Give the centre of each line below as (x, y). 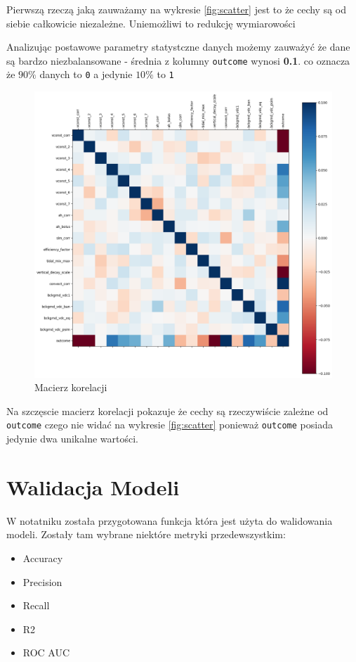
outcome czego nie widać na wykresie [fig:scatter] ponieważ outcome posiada (170, 425)
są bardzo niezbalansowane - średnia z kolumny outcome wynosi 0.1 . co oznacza (178, 60)
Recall (36, 605)
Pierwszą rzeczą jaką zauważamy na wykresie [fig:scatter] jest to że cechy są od (177, 9)
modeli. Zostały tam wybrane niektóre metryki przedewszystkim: (146, 534)
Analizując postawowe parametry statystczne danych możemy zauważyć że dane (178, 47)
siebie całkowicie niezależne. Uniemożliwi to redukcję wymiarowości (151, 23)
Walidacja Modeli (93, 486)
